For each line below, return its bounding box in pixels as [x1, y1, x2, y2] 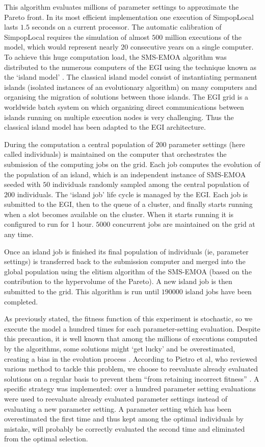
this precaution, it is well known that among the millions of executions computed [4, 333, 257, 344]
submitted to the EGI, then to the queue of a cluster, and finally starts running [4, 199, 253, 209]
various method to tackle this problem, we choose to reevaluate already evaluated [4, 363, 258, 374]
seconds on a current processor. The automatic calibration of [32, 21, 222, 32]
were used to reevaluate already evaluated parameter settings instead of [4, 393, 227, 404]
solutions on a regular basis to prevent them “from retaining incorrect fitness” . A [4, 373, 259, 384]
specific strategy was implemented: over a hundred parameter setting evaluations [4, 383, 256, 394]
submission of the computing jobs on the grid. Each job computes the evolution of [4, 158, 260, 169]
